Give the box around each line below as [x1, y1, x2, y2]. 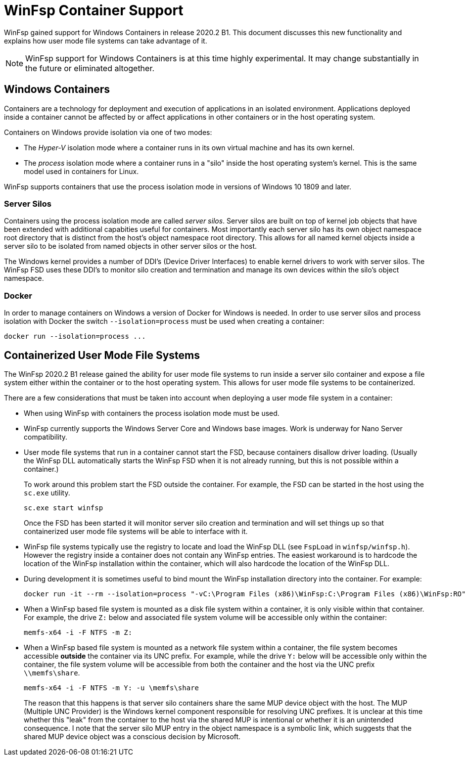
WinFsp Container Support [4, 2, 184, 19]
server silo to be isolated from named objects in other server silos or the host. [4, 242, 257, 251]
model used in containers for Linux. [24, 167, 139, 176]
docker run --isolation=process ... [4, 332, 146, 341]
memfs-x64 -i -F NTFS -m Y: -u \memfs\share [24, 683, 199, 692]
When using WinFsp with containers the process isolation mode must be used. [24, 408, 280, 417]
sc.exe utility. [24, 488, 70, 497]
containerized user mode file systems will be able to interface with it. [24, 527, 248, 536]
